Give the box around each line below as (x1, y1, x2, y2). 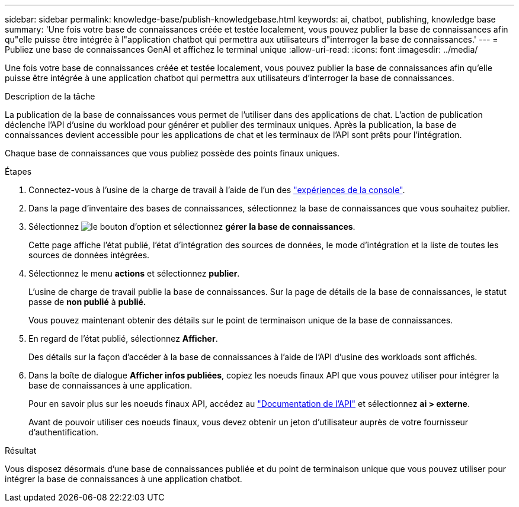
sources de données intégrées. (28, 250, 150, 260)
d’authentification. (28, 427, 99, 437)
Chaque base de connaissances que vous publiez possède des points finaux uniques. (5, 148, 339, 158)
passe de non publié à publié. (28, 297, 146, 307)
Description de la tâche (5, 91, 95, 101)
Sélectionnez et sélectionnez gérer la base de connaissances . (28, 222, 355, 232)
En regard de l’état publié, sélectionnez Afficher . (28, 333, 218, 344)
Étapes (5, 166, 32, 177)
